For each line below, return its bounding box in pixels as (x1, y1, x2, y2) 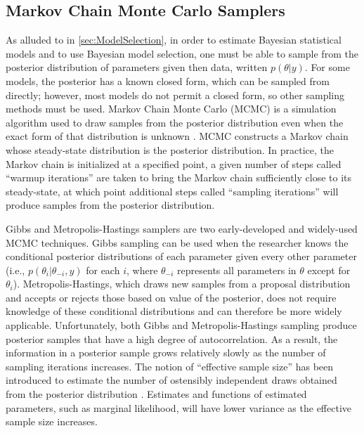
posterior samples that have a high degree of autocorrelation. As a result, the (6, 331, 338, 346)
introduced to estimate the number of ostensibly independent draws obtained (6, 373, 337, 387)
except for (307, 262, 351, 277)
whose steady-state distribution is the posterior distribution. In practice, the (6, 142, 334, 157)
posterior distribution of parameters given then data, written (6, 60, 268, 75)
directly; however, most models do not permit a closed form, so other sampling (6, 87, 344, 102)
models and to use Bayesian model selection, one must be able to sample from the (6, 46, 358, 60)
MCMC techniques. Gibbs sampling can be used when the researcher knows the (6, 235, 349, 250)
